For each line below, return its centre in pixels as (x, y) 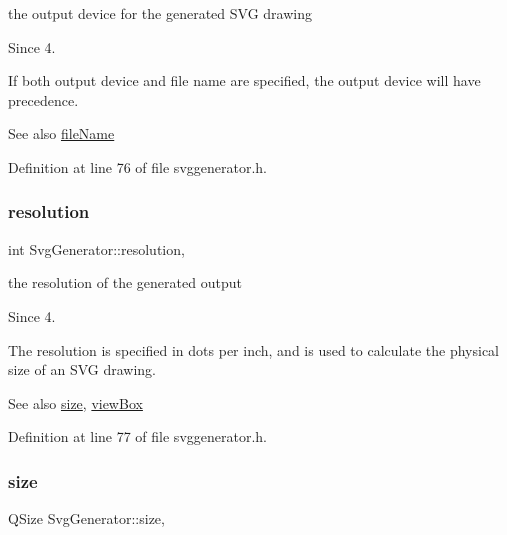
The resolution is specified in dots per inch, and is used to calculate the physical (253, 349)
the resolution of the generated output (125, 282)
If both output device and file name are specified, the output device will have (244, 80)
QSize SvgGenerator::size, (86, 518)
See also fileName (61, 133)
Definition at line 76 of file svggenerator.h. (137, 166)
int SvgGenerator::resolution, (96, 248)
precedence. (43, 99)
